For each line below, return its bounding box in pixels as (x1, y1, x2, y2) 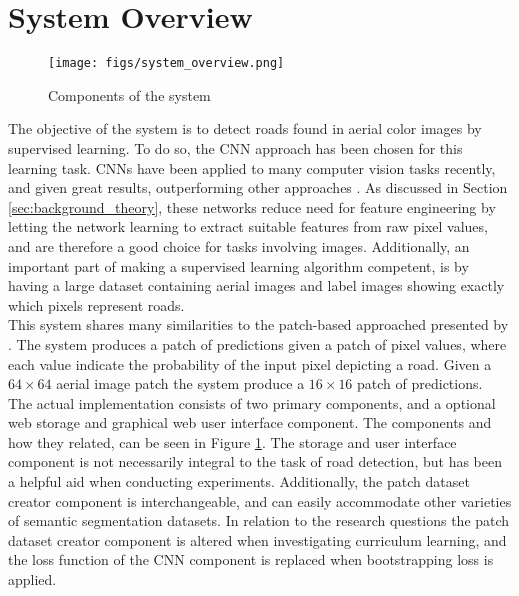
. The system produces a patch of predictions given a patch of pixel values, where (8, 333, 507, 354)
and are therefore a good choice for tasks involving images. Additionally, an (8, 235, 470, 256)
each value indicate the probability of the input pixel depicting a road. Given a (8, 353, 492, 374)
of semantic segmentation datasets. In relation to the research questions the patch (8, 510, 510, 531)
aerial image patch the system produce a (56, 373, 305, 394)
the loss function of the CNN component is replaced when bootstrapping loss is (8, 549, 494, 570)
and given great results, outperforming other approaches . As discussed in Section (8, 177, 508, 198)
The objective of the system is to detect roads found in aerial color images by (8, 118, 482, 139)
